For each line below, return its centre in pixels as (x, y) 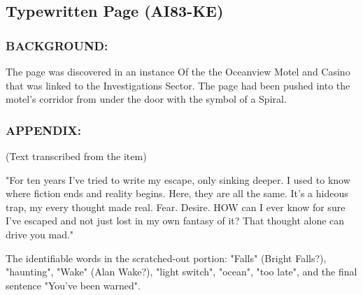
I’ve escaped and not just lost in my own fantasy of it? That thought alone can (175, 221)
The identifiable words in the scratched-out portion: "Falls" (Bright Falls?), (166, 258)
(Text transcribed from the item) (76, 156)
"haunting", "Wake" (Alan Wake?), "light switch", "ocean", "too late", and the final (181, 272)
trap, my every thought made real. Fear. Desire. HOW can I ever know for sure (176, 207)
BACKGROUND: (57, 45)
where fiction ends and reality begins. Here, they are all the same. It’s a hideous (177, 193)
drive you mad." (40, 234)
